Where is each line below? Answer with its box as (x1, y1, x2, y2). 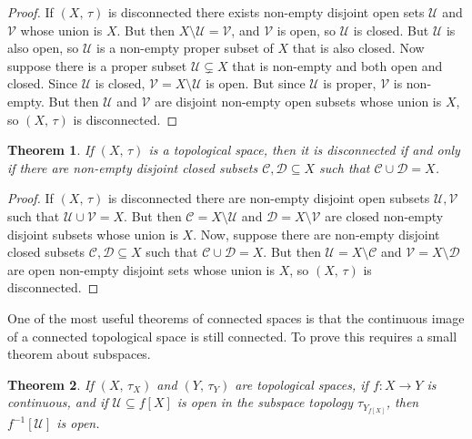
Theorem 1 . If (7, 140, 94, 159)
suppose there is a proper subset (7, 56, 187, 75)
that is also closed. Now (292, 38, 425, 57)
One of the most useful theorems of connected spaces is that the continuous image (7, 308, 465, 327)
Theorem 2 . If (7, 374, 94, 393)
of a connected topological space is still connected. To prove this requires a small (7, 326, 457, 345)
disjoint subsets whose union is (7, 224, 178, 243)
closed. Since (7, 74, 78, 93)
